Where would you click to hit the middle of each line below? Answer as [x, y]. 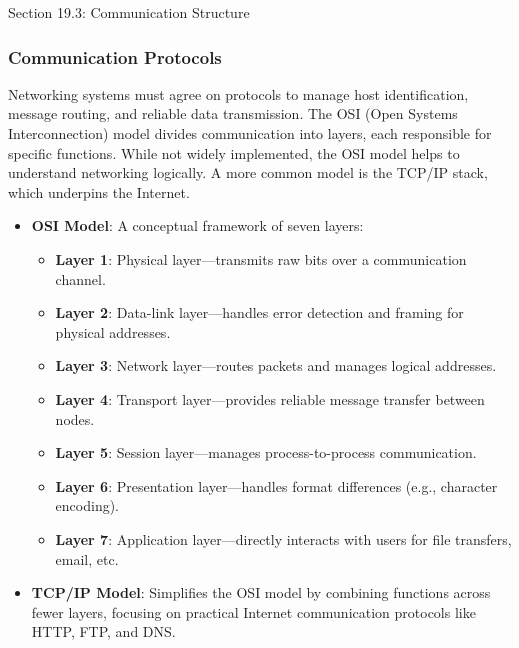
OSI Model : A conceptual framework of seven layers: [197, 225]
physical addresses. [113, 331]
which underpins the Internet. [99, 191]
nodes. [75, 418]
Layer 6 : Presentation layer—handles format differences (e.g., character [276, 485]
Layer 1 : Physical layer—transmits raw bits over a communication [261, 258]
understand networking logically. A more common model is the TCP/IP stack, [248, 172]
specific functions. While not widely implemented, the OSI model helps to [234, 152]
